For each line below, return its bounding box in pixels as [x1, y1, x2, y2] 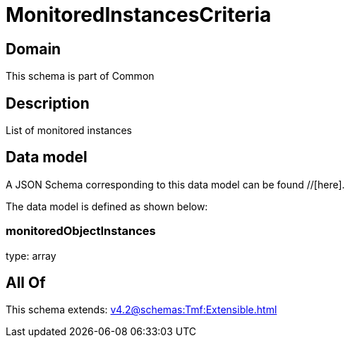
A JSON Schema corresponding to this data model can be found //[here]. [6, 178, 345, 191]
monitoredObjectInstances [6, 224, 156, 239]
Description [6, 94, 90, 112]
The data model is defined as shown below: [6, 200, 208, 212]
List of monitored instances [6, 124, 132, 137]
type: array [6, 249, 56, 262]
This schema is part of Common [6, 70, 155, 83]
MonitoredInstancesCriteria [6, 3, 272, 27]
